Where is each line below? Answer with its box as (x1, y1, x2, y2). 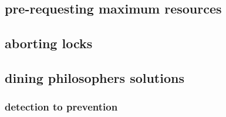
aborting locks (5, 34, 93, 52)
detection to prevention (5, 99, 118, 114)
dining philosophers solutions (5, 68, 184, 86)
